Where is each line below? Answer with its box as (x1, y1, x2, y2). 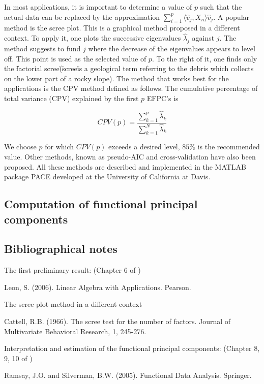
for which (45, 141, 74, 152)
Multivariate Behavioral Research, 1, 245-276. (4, 326, 146, 336)
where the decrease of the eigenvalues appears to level (88, 43, 255, 53)
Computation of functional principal (4, 196, 198, 212)
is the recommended (197, 141, 260, 152)
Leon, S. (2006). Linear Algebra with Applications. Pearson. (4, 281, 191, 292)
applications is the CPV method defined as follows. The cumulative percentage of (4, 83, 258, 93)
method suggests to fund (4, 43, 81, 53)
